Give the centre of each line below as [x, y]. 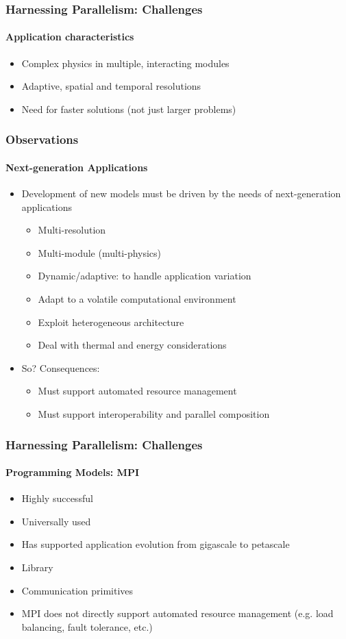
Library [37, 567]
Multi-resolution [72, 230]
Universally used [56, 521]
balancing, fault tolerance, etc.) [87, 626]
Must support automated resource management [137, 391]
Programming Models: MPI [73, 472]
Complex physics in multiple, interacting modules [125, 63]
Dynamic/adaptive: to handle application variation [145, 276]
